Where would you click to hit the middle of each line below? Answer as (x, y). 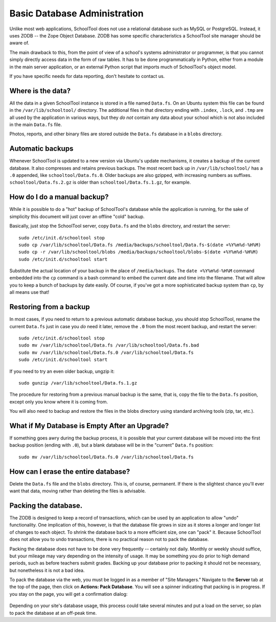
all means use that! (29, 292)
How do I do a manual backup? (59, 197)
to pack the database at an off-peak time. (53, 613)
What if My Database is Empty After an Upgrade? (89, 426)
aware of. (19, 43)
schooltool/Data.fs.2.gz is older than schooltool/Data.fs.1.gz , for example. (100, 183)
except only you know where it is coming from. (59, 402)
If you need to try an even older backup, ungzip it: (62, 371)
